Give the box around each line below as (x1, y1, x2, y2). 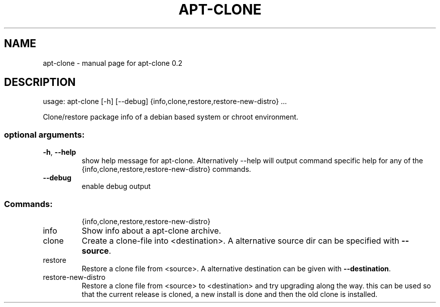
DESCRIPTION (4, 76, 76, 89)
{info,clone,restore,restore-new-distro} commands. (81, 165, 251, 174)
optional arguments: (4, 129, 85, 140)
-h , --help (43, 148, 76, 157)
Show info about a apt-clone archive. (81, 225, 222, 236)
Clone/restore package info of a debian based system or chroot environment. (43, 113, 298, 122)
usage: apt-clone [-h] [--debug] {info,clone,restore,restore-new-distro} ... (43, 97, 287, 106)
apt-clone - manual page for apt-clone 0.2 (43, 58, 182, 67)
